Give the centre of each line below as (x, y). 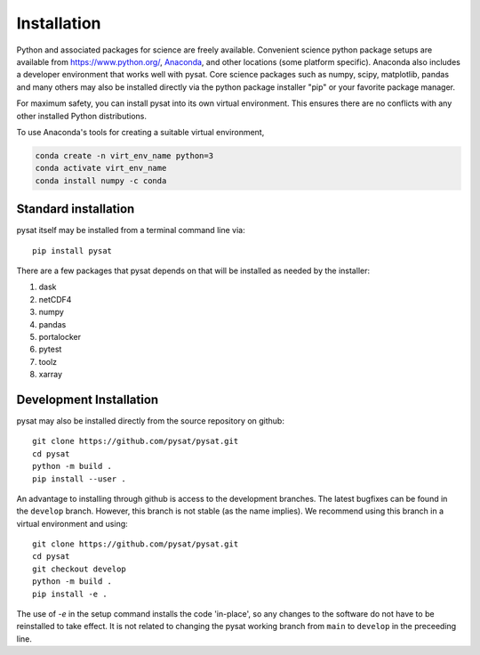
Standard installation (76, 209)
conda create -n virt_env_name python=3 (124, 155)
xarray (50, 375)
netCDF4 (55, 299)
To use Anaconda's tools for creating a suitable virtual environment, (140, 132)
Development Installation (88, 399)
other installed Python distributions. (81, 116)
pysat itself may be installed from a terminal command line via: (131, 230)
